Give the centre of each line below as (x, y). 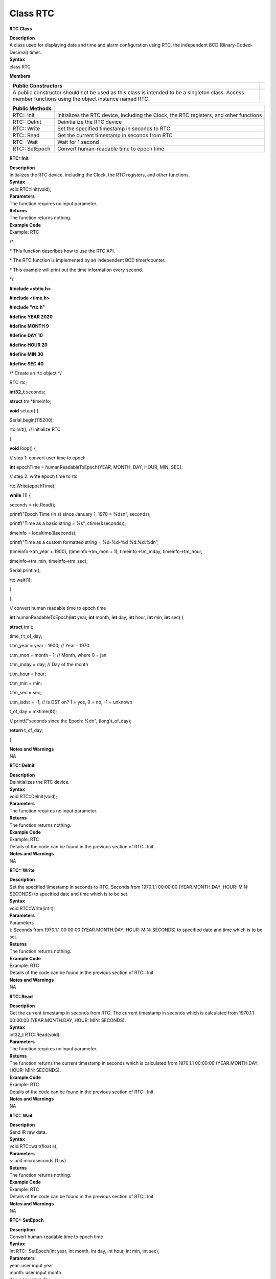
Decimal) (19, 52)
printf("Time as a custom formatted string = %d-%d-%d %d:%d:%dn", (84, 542)
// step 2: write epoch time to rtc (43, 476)
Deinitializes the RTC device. (40, 782)
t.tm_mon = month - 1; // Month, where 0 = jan (58, 655)
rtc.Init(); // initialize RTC (35, 429)
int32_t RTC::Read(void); (35, 1034)
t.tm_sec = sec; (26, 693)
